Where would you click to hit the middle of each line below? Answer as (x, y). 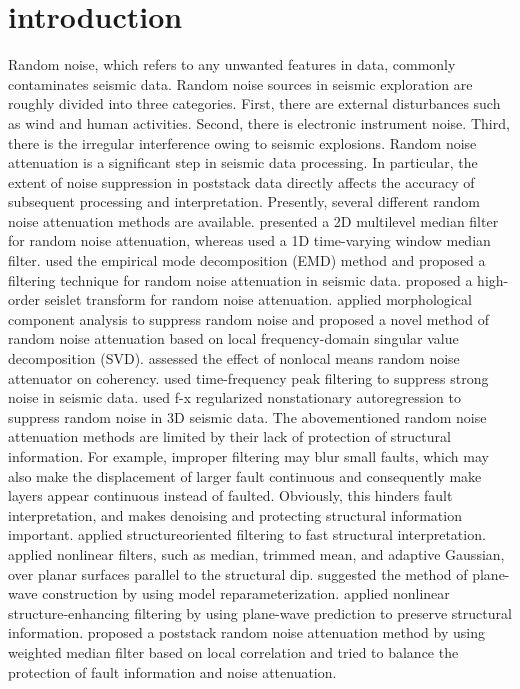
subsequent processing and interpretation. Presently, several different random (244, 201)
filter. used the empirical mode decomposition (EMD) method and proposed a (247, 260)
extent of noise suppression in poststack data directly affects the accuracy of (241, 181)
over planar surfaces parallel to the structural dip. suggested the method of (238, 573)
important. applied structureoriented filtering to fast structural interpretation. (247, 534)
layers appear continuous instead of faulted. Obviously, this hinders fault (230, 495)
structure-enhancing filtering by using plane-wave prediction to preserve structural (260, 612)
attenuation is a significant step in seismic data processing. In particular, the (243, 162)
